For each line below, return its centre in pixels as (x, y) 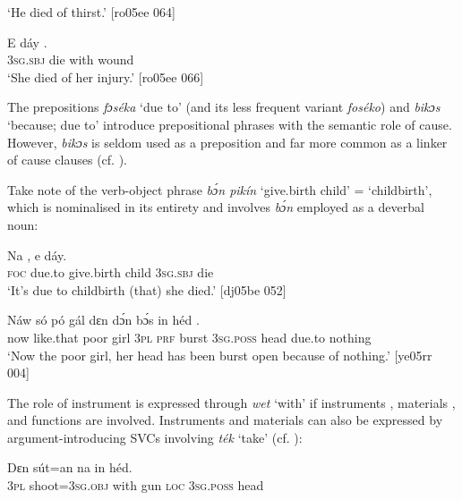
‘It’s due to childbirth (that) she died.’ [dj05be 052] (147, 289)
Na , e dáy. (37, 254)
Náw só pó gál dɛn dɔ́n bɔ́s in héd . (103, 320)
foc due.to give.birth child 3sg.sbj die (111, 272)
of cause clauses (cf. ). (67, 160)
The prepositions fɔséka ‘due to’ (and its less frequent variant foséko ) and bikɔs (224, 107)
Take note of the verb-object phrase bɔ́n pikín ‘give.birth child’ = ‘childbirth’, (220, 189)
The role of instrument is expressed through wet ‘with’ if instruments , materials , (231, 402)
